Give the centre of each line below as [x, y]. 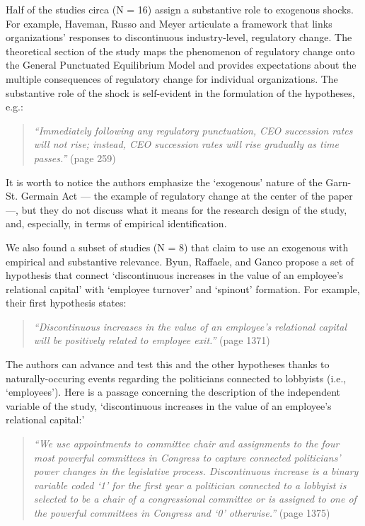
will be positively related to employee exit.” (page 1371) [152, 340]
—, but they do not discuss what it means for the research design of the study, [176, 209]
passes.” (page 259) [75, 158]
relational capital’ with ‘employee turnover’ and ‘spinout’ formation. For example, [183, 288]
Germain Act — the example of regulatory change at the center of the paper [187, 196]
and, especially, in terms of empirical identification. [116, 223]
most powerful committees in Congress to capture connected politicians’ [187, 457]
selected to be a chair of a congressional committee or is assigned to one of [195, 499]
